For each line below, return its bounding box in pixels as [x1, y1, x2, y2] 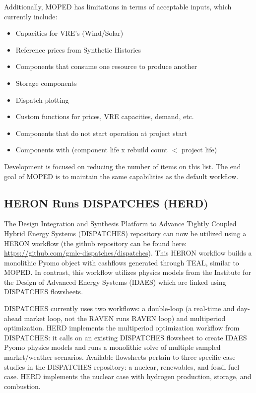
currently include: [4, 11, 58, 21]
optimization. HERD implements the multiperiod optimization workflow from [4, 323, 240, 333]
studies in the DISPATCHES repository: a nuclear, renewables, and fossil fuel [4, 361, 240, 372]
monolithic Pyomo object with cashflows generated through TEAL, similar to [4, 257, 239, 267]
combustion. [4, 381, 41, 391]
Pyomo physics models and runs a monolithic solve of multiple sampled [4, 342, 221, 352]
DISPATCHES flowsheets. [4, 286, 83, 297]
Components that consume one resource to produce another [15, 61, 197, 71]
